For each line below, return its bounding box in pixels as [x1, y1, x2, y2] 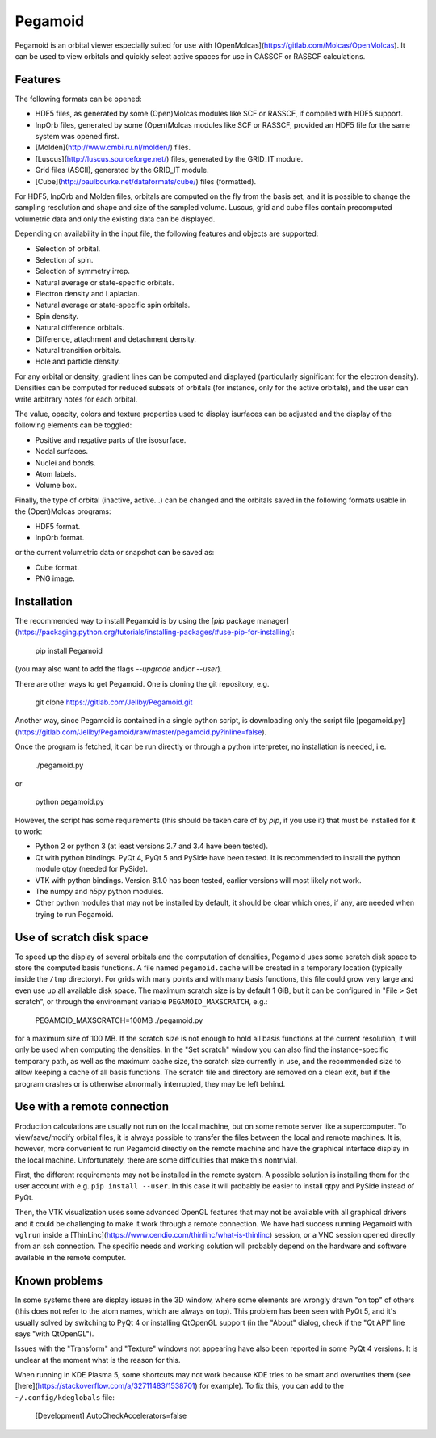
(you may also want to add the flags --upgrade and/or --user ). [15, 664, 223, 674]
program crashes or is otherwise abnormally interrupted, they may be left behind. [15, 1078, 286, 1088]
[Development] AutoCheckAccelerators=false [35, 1411, 187, 1421]
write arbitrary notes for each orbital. [15, 394, 138, 404]
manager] [257, 616, 290, 625]
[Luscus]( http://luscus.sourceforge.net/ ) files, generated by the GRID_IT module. [35, 153, 304, 163]
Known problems [15, 1273, 103, 1288]
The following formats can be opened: [15, 94, 142, 103]
